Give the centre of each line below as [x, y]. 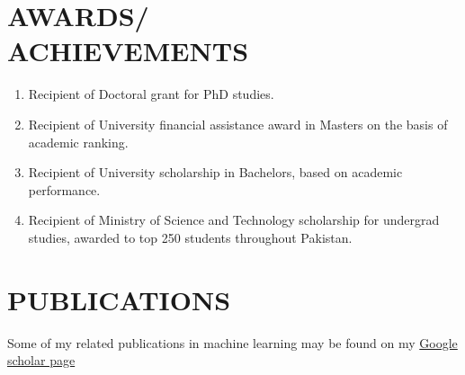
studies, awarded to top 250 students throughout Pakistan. [190, 237]
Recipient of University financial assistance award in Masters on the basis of [238, 124]
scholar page [41, 360]
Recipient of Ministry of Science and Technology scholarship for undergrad [234, 220]
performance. [64, 189]
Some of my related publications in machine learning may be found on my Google [232, 342]
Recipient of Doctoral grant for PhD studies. [151, 94]
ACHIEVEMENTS [128, 51]
